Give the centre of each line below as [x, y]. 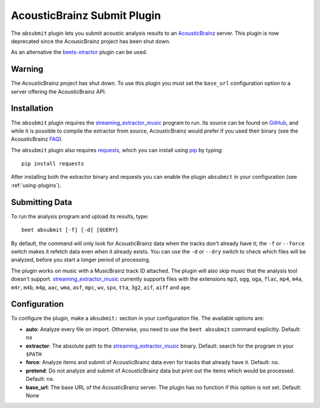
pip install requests [53, 164]
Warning [27, 69]
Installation [32, 109]
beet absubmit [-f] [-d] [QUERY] [70, 230]
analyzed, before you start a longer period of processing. [81, 260]
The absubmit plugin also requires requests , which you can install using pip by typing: [117, 150]
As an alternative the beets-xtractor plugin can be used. [79, 52]
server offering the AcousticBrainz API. [59, 91]
